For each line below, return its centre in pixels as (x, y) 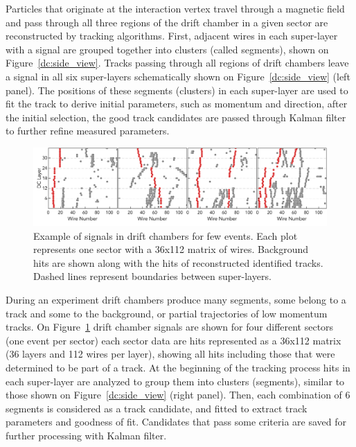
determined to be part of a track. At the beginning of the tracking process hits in (178, 367)
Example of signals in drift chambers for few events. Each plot (166, 235)
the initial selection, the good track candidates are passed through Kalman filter (176, 117)
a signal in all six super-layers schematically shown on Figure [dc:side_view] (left (178, 76)
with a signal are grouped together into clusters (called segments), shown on (167, 49)
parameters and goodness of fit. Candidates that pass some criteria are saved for (176, 422)
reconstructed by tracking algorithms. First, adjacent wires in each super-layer (172, 36)
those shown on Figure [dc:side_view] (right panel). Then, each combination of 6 (178, 395)
